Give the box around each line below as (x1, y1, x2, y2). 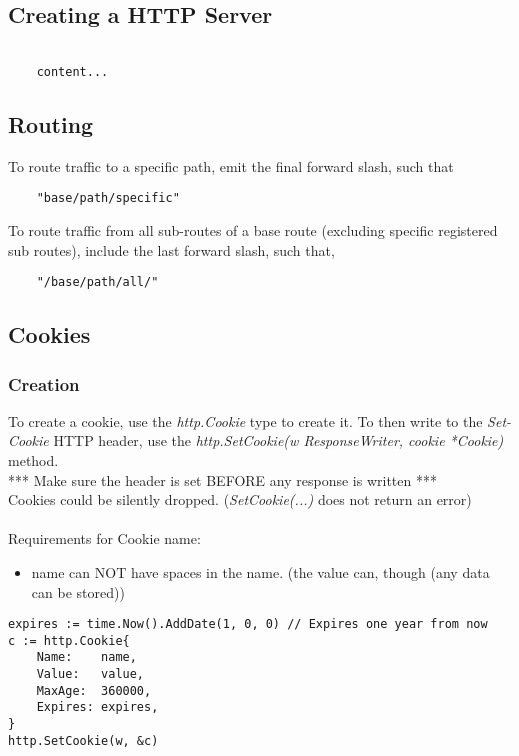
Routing (8, 108, 94, 139)
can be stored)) (31, 581, 125, 602)
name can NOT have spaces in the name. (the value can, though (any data (31, 561, 490, 582)
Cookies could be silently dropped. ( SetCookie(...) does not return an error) (8, 489, 472, 510)
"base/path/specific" (36, 191, 180, 206)
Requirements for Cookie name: (8, 528, 201, 549)
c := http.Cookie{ (8, 633, 130, 648)
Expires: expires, (36, 700, 159, 715)
